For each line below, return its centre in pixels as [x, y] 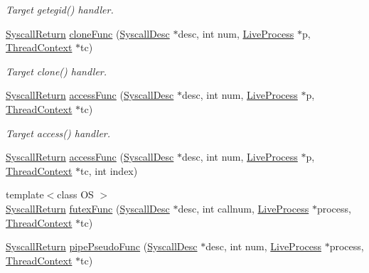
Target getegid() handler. [60, 9]
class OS [75, 194]
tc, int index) [109, 170]
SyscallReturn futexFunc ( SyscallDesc [88, 208]
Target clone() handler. [57, 71]
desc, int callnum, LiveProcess [244, 208]
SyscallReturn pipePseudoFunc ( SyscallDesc [102, 246]
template [25, 194]
